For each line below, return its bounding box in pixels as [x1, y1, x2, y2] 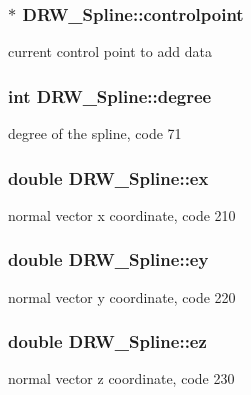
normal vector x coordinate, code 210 [8, 204, 236, 225]
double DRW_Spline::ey [8, 247, 209, 272]
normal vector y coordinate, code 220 [8, 286, 236, 307]
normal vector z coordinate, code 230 [8, 368, 235, 389]
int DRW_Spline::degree [8, 83, 212, 108]
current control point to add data [8, 41, 212, 62]
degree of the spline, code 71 [8, 123, 182, 144]
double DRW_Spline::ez [8, 329, 207, 354]
